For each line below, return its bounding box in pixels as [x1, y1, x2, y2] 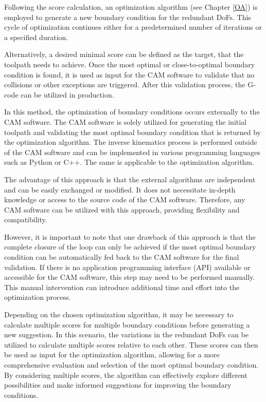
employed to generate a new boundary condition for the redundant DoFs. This [4, 11, 251, 22]
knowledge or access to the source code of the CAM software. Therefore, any [4, 194, 245, 205]
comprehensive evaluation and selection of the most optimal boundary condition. [4, 359, 259, 370]
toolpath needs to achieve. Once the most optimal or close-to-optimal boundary [4, 59, 255, 69]
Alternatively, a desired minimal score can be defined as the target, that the [4, 49, 244, 60]
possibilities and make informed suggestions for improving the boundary [4, 379, 232, 390]
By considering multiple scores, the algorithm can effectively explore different [4, 369, 247, 380]
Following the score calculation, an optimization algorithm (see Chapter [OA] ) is [4, 2, 258, 12]
